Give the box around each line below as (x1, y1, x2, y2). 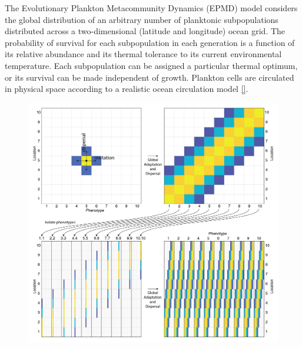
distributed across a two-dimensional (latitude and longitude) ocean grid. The (5, 25, 286, 37)
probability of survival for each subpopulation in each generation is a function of (5, 36, 295, 48)
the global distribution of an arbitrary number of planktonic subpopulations (5, 13, 278, 25)
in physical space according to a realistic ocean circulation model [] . (5, 82, 248, 95)
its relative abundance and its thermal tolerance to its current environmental (5, 48, 282, 60)
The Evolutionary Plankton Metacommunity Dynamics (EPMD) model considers (5, 2, 298, 14)
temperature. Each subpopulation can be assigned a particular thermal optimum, (5, 59, 298, 71)
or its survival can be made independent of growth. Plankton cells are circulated (5, 71, 294, 83)
